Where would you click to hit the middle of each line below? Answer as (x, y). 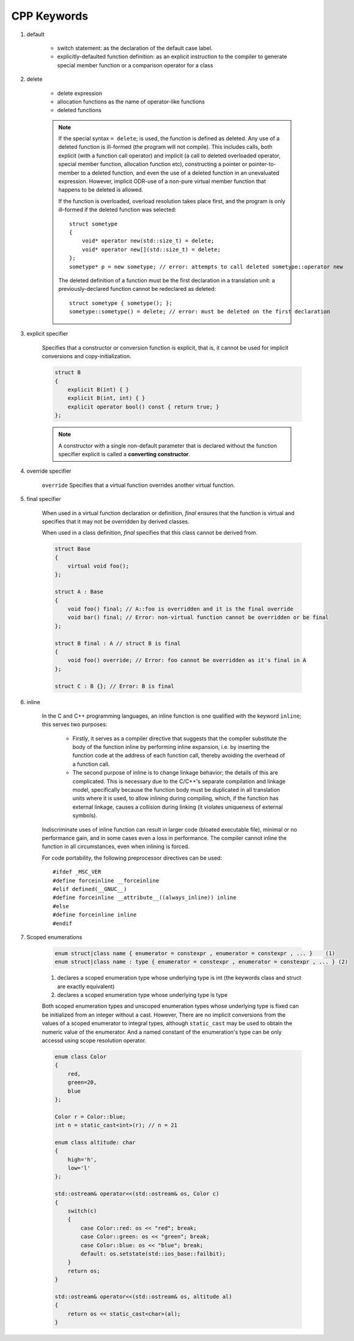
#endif (63, 923)
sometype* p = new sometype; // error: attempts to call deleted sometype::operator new (206, 267)
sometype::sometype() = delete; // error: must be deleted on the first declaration (200, 312)
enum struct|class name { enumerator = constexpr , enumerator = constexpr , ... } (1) (195, 953)
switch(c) (82, 1211)
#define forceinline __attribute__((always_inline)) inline (145, 898)
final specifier (44, 499)
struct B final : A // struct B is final (118, 643)
